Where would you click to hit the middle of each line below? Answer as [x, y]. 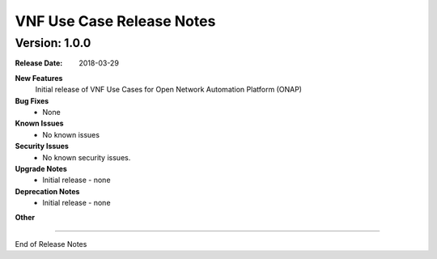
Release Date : [39, 63]
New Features [39, 78]
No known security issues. [87, 157]
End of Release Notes [51, 244]
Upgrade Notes [41, 168]
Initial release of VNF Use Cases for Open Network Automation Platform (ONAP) [169, 90]
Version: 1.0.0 [53, 43]
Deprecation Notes [47, 191]
